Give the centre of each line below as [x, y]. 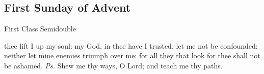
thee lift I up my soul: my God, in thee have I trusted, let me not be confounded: [131, 45]
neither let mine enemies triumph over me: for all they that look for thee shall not [132, 55]
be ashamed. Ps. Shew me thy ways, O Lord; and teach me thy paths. [113, 65]
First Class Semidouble [40, 29]
